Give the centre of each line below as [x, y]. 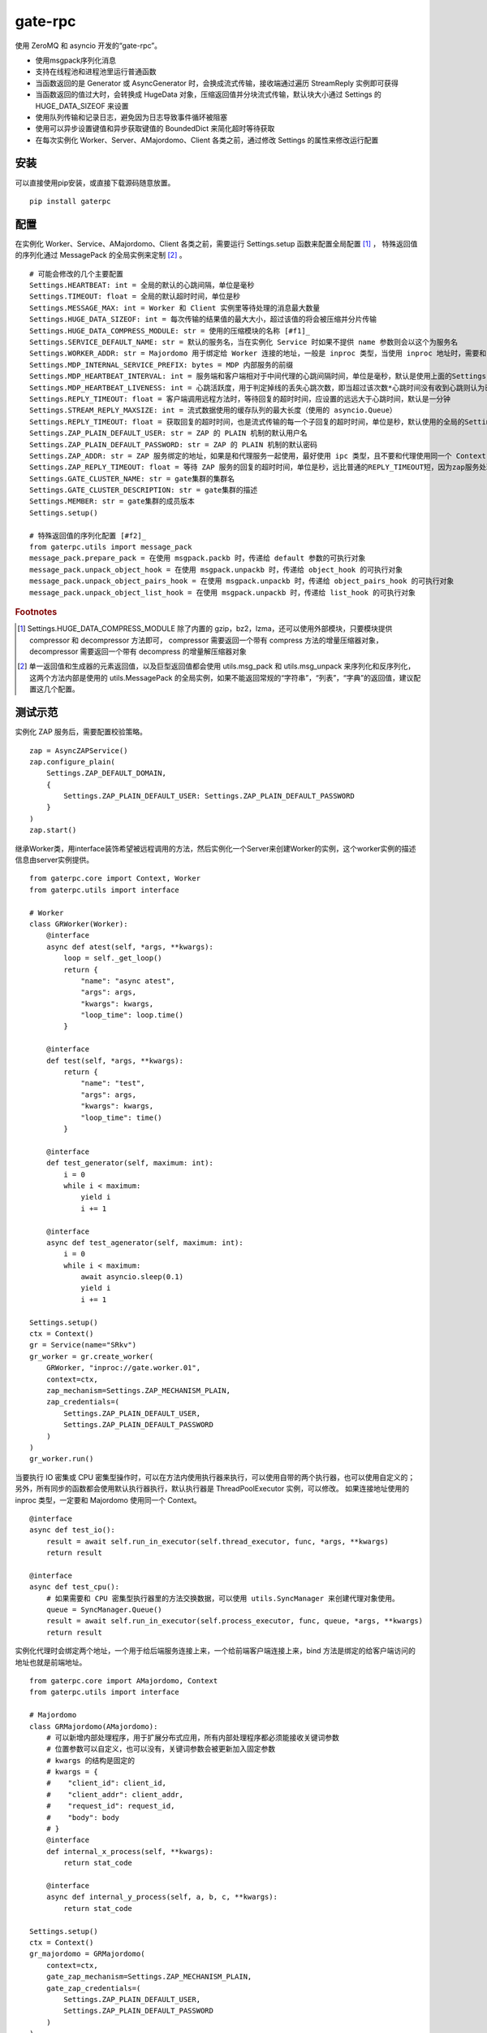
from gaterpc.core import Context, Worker [115, 879]
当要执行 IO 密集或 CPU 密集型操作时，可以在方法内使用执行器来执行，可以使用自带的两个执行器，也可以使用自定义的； [215, 1477]
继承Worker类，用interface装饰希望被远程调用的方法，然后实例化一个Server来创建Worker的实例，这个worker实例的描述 [215, 848]
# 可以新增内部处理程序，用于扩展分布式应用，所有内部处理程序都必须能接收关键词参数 [193, 1737]
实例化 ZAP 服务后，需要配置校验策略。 [81, 732]
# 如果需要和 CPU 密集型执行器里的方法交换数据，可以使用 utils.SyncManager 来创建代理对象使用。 [222, 1598]
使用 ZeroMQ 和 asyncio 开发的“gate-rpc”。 [88, 46]
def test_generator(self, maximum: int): [130, 1163]
